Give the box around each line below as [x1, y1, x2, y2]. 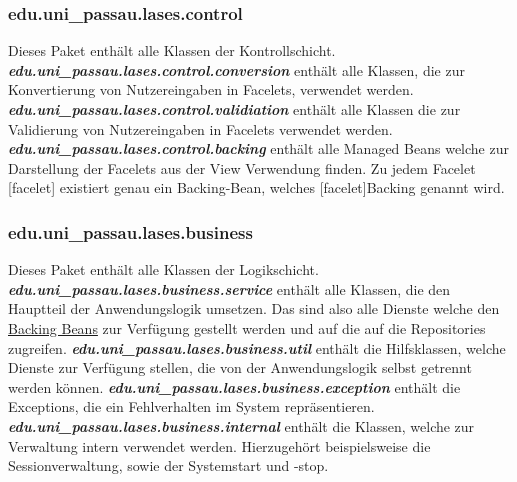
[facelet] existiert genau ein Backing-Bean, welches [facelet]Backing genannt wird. [8, 177, 505, 198]
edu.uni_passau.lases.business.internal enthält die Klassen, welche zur [8, 415, 475, 436]
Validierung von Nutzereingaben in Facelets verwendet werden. [8, 118, 393, 139]
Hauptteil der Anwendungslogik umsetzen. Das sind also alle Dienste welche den [8, 298, 500, 319]
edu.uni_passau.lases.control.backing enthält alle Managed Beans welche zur [8, 138, 509, 159]
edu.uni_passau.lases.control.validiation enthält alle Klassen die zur [8, 99, 461, 119]
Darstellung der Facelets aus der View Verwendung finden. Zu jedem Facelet [8, 157, 476, 178]
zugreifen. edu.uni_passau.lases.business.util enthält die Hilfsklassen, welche [8, 337, 506, 358]
